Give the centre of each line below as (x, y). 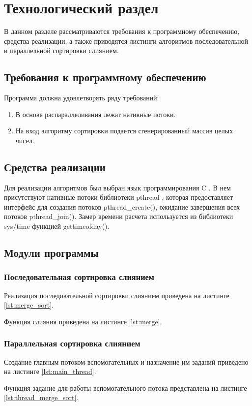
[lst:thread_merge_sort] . (41, 397)
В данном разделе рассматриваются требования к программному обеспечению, (122, 31)
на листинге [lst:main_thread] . (50, 371)
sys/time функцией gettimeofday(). (57, 226)
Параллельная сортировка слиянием (72, 343)
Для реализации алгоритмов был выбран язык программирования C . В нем (117, 187)
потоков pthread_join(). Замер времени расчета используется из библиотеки (119, 216)
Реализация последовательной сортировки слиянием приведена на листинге (117, 295)
